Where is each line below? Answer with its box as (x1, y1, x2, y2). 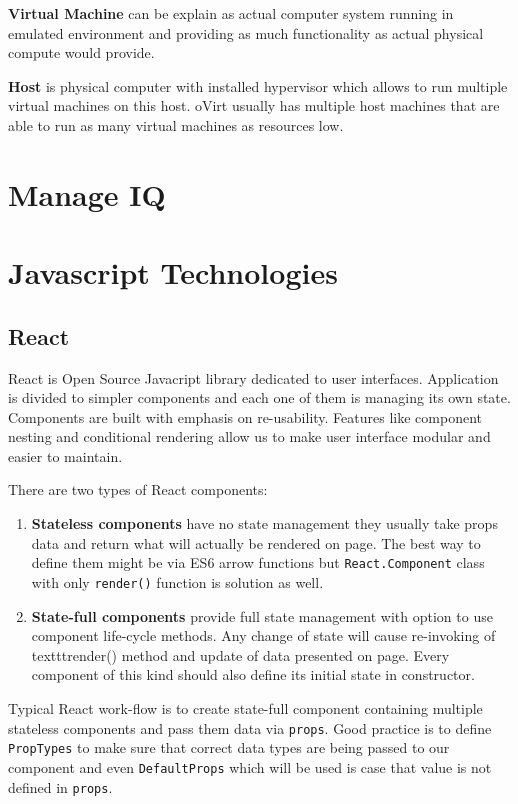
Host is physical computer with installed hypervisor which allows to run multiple (8, 75, 508, 96)
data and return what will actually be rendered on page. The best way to (31, 532, 481, 553)
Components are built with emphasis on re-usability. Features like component (8, 406, 482, 427)
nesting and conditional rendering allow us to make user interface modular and (8, 426, 491, 447)
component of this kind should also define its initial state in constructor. (31, 664, 475, 685)
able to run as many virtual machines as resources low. (8, 114, 344, 135)
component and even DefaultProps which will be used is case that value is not (8, 756, 492, 777)
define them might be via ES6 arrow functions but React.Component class (31, 552, 485, 573)
